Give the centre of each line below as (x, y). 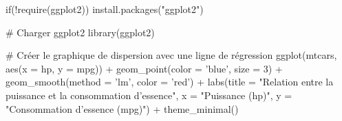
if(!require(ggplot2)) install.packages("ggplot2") (105, 9)
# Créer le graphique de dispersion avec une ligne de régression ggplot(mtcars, (171, 55)
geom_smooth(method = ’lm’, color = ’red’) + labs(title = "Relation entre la (170, 82)
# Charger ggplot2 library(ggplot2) (80, 32)
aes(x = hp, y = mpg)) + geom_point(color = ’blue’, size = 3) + (144, 68)
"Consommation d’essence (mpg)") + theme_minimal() (122, 108)
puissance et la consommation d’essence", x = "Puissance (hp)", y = (149, 95)
